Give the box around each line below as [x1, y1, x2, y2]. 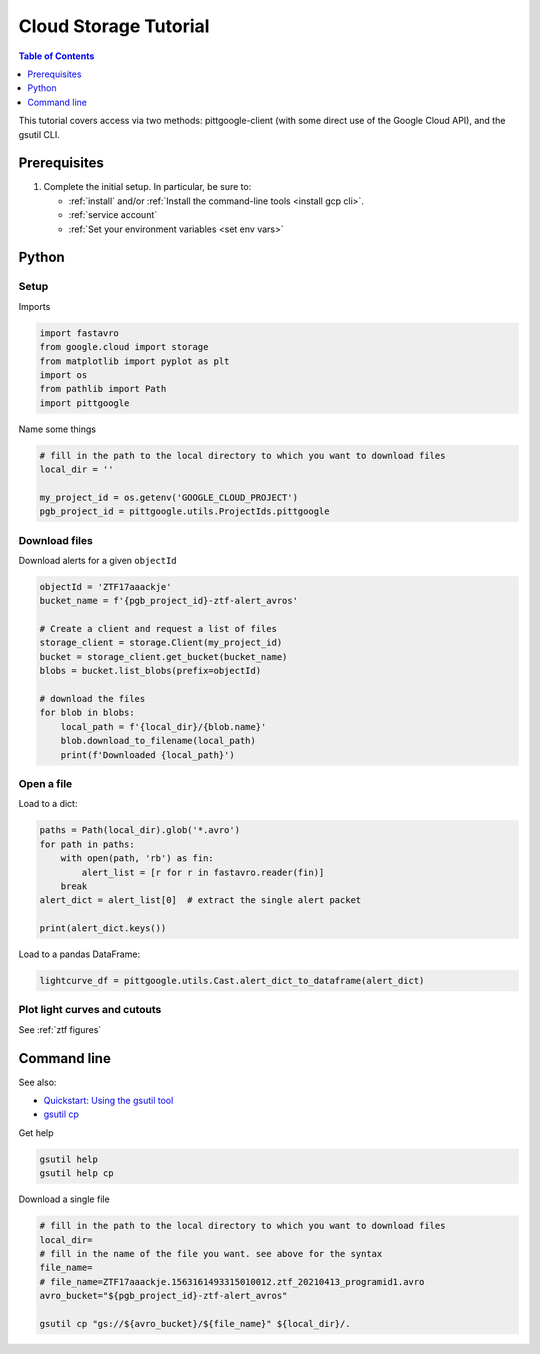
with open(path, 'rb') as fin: [60, 853, 214, 864]
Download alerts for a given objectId [18, 554, 177, 566]
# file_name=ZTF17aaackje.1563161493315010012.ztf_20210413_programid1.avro [39, 1276, 425, 1287]
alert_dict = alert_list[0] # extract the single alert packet [39, 895, 362, 906]
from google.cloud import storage [39, 341, 209, 353]
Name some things [18, 423, 97, 435]
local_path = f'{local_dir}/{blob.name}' [60, 721, 267, 732]
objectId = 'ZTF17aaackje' [39, 581, 172, 592]
